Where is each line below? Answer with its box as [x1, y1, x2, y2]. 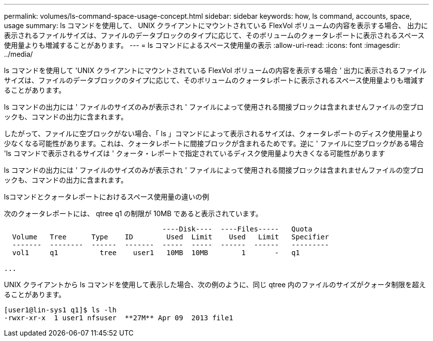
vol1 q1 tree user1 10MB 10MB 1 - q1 [12, 249, 300, 257]
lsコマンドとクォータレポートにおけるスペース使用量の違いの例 [4, 192, 210, 201]
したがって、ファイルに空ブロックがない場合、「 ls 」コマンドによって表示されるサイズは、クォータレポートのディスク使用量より [4, 129, 423, 138]
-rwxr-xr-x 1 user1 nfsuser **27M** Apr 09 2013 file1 [4, 314, 233, 322]
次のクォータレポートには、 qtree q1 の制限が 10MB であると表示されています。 [4, 209, 262, 218]
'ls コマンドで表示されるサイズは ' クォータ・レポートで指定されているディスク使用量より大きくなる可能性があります [4, 149, 385, 157]
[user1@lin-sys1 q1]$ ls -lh [4, 306, 117, 314]
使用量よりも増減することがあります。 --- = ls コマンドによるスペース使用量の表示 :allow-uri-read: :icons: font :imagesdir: [4, 41, 400, 49]
